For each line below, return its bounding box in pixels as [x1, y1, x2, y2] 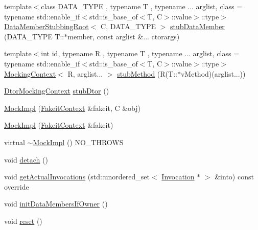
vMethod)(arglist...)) [180, 68, 246, 79]
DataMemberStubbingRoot [4, 21, 89, 32]
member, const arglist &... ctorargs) [67, 31, 180, 41]
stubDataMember [170, 21, 225, 32]
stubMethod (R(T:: [117, 68, 177, 79]
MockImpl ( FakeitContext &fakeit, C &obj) [4, 102, 141, 113]
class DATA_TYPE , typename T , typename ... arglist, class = [41, 1, 243, 11]
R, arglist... [67, 68, 103, 79]
